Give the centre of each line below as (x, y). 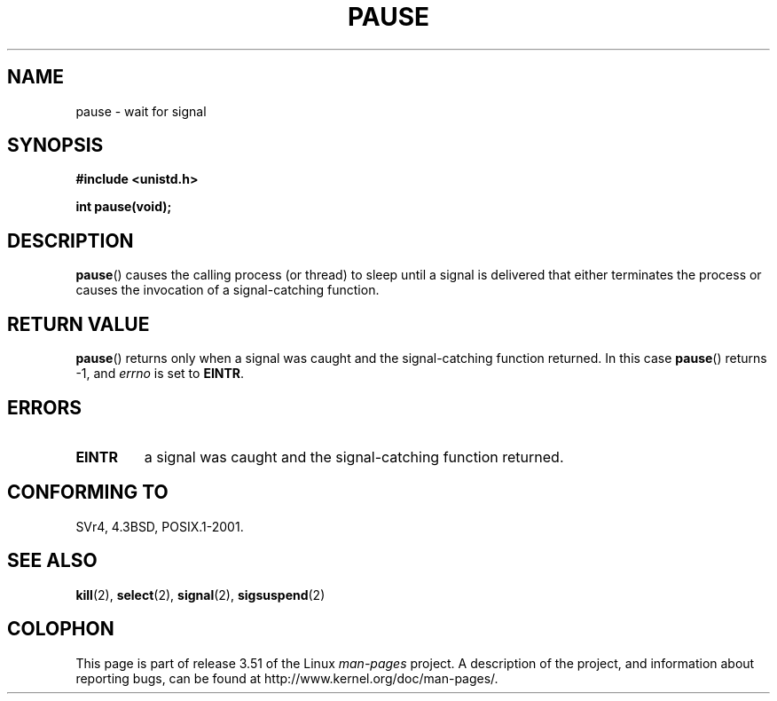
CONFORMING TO (88, 492)
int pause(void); (124, 207)
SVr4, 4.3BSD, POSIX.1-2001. (160, 526)
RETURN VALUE (78, 324)
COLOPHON (61, 629)
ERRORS (45, 407)
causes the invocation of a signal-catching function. (228, 290)
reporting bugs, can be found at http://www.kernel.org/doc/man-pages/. (287, 678)
